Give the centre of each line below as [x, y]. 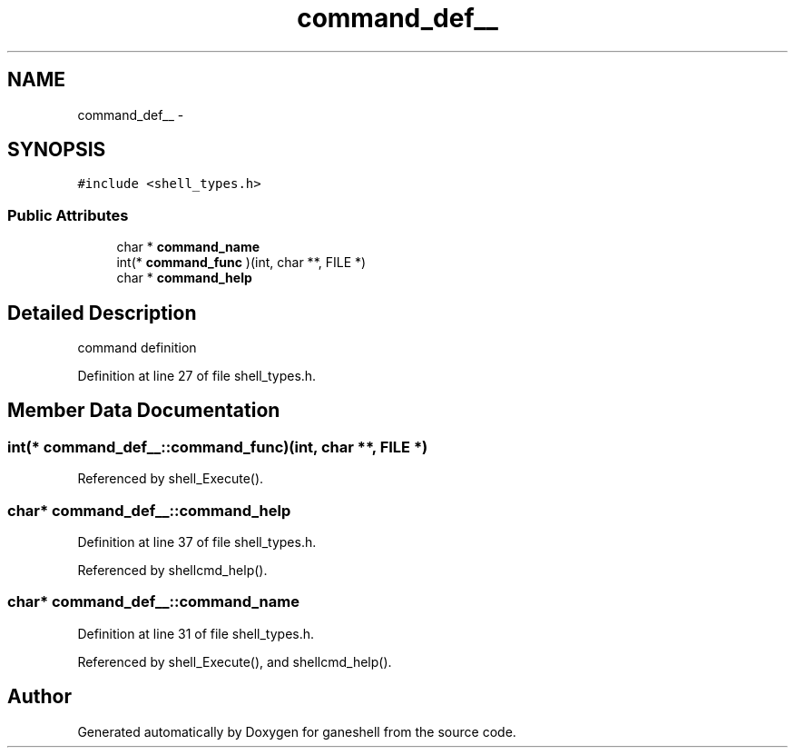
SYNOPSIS [57, 150]
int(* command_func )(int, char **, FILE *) [241, 263]
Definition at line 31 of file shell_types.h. [196, 633]
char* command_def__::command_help [149, 510]
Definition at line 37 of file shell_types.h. [197, 542]
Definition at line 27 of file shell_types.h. [197, 376]
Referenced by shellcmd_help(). [172, 570]
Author [39, 697]
